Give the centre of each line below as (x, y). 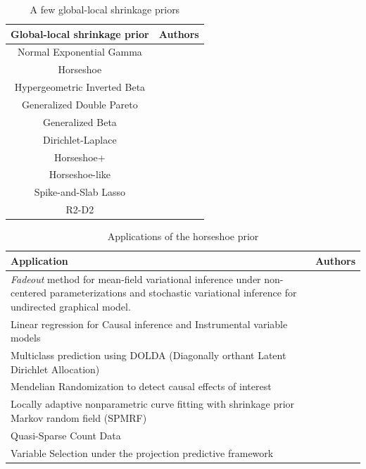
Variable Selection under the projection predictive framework (142, 452)
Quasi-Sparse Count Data (66, 435)
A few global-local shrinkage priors (105, 9)
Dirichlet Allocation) (55, 369)
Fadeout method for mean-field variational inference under (136, 279)
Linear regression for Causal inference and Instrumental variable (149, 324)
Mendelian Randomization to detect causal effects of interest (141, 386)
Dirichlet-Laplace (80, 139)
